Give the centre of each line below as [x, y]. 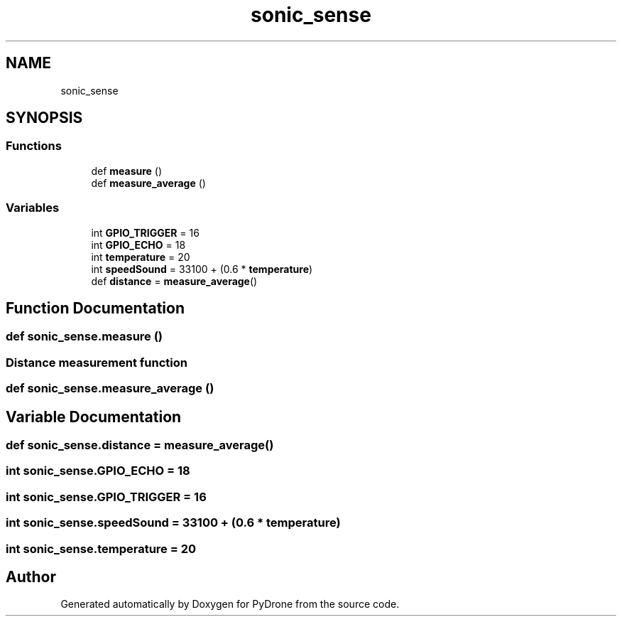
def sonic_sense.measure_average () [110, 388]
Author [31, 577]
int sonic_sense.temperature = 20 [101, 548]
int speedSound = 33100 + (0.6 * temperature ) [202, 269]
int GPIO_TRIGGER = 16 [145, 232]
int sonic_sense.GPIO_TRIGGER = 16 [106, 497]
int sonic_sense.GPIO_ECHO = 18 [98, 471]
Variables [33, 208]
